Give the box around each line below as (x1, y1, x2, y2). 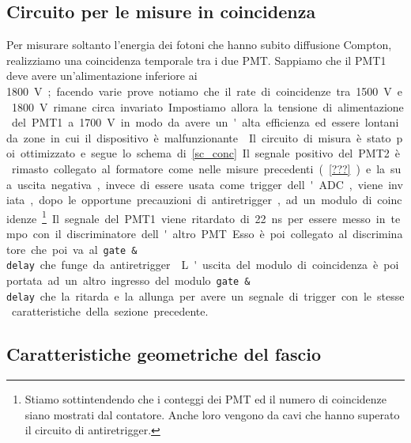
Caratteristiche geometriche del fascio (6, 342, 321, 366)
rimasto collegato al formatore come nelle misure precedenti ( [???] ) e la (11, 160, 386, 176)
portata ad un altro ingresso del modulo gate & (6, 271, 251, 288)
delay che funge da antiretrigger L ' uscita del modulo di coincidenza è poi (6, 256, 399, 273)
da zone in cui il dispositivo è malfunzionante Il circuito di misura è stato (6, 129, 391, 146)
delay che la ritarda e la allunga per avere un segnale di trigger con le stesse (6, 287, 405, 304)
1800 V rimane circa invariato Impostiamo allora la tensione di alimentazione (11, 98, 404, 115)
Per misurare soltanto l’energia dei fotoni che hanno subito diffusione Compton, (6, 36, 392, 53)
